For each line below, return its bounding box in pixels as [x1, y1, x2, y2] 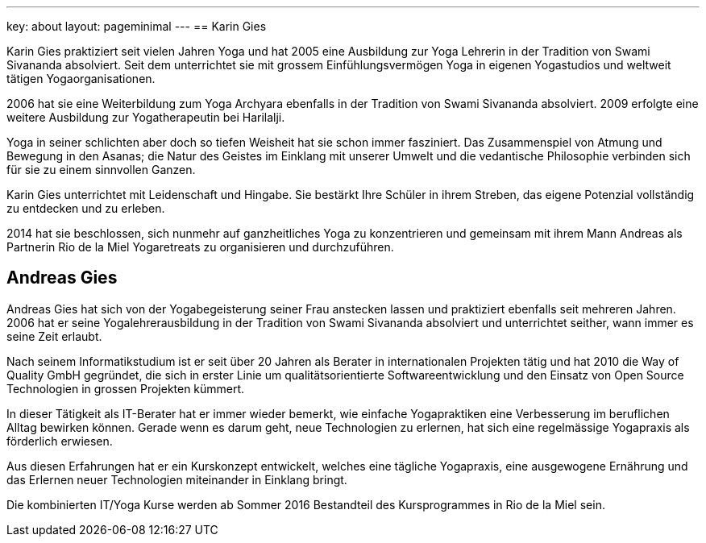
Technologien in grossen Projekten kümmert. [6, 381, 245, 396]
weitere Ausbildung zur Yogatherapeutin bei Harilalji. [6, 110, 285, 124]
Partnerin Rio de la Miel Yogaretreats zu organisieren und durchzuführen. [6, 240, 394, 254]
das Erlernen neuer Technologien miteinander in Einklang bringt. [6, 472, 347, 487]
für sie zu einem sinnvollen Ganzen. [6, 163, 196, 176]
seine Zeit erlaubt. [6, 329, 102, 343]
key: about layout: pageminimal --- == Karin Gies [6, 19, 267, 33]
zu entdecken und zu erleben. [6, 201, 165, 215]
